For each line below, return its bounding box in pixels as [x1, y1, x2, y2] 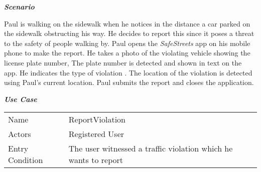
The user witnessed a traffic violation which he [68, 142, 233, 154]
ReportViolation [68, 113, 125, 125]
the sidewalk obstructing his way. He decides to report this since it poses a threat [4, 28, 254, 38]
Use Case [4, 93, 37, 104]
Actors [8, 128, 31, 140]
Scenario [4, 1, 35, 11]
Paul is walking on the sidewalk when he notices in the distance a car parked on [4, 18, 250, 28]
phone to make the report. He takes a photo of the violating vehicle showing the [4, 47, 250, 58]
